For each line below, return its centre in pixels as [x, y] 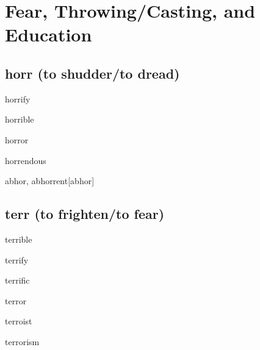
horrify [18, 98]
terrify [17, 259]
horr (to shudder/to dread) [92, 73]
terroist [19, 321]
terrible [19, 239]
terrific [17, 280]
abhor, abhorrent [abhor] [50, 181]
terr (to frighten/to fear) [85, 214]
